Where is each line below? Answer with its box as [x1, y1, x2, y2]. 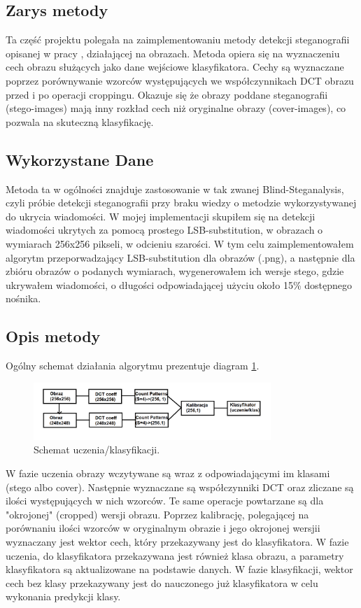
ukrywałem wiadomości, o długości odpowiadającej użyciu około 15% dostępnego [6, 277, 353, 292]
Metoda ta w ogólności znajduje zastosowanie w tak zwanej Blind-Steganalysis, [6, 181, 344, 196]
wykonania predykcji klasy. [6, 589, 121, 604]
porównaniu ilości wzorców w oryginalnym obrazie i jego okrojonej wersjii [6, 521, 320, 535]
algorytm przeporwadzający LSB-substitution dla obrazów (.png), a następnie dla [6, 250, 355, 264]
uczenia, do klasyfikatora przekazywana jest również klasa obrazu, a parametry [6, 548, 344, 563]
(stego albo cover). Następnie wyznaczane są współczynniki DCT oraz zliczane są [6, 479, 354, 494]
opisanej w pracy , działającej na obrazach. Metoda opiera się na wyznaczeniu [6, 45, 340, 60]
